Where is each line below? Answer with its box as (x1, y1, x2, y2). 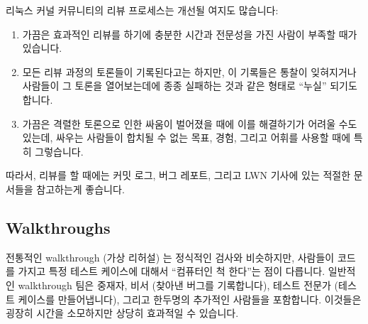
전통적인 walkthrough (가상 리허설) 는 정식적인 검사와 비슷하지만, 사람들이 (6, 249, 335, 264)
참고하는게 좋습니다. (36, 181, 125, 196)
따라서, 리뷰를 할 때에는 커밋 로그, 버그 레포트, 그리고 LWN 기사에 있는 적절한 (6, 168, 351, 183)
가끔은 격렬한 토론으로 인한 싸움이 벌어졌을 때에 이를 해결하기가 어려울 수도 (22, 116, 357, 131)
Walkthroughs (6, 216, 111, 238)
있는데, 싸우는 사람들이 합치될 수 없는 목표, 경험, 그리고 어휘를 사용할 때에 (22, 130, 351, 145)
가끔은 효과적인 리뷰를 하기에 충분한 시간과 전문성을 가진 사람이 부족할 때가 (22, 26, 357, 41)
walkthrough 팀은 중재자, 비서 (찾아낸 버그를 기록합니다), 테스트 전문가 (18, 277, 331, 292)
